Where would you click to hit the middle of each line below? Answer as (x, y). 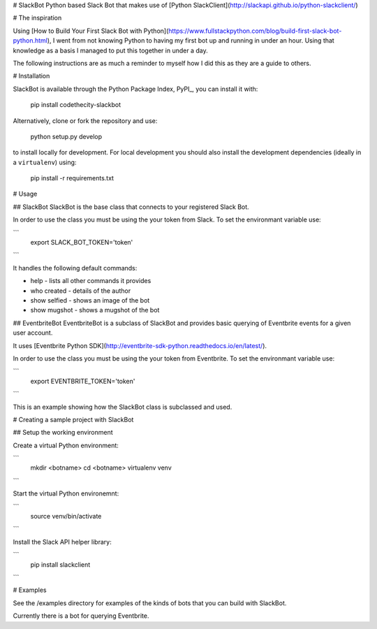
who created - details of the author (81, 291)
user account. (33, 333)
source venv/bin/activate (66, 516)
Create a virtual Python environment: (66, 445)
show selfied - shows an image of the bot (90, 300)
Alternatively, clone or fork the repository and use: (85, 121)
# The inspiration (37, 18)
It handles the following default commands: (75, 268)
